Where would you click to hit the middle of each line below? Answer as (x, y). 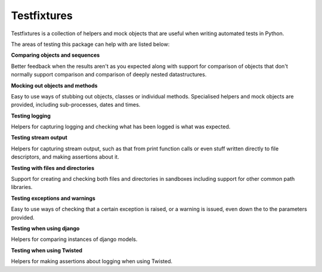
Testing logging (31, 116)
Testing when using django (45, 228)
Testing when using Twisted (47, 250)
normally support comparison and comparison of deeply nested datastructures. (109, 75)
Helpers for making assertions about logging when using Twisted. (92, 261)
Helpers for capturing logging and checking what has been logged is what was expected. (121, 127)
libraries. (22, 187)
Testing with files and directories (53, 168)
